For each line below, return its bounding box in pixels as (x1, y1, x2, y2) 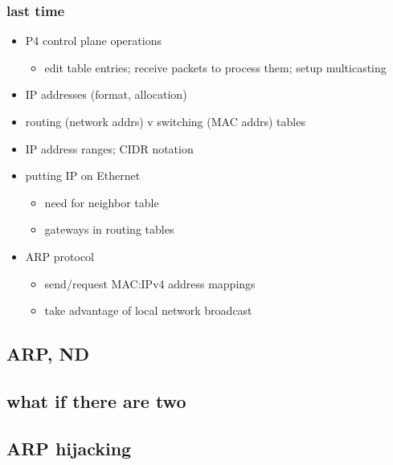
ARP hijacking (6, 435, 132, 460)
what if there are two (6, 388, 186, 413)
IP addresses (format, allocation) (25, 86, 187, 103)
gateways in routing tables (44, 221, 174, 238)
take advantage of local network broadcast (44, 302, 252, 319)
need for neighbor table (44, 194, 159, 210)
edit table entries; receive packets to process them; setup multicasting (44, 59, 387, 75)
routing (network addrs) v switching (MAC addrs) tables (25, 113, 305, 129)
